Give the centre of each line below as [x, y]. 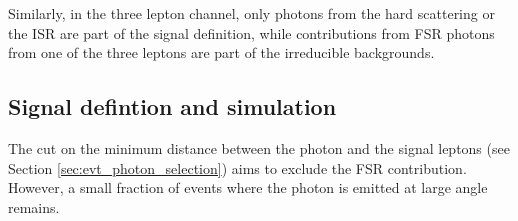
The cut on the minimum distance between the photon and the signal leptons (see [259, 147]
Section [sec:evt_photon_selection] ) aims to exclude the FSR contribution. [237, 167]
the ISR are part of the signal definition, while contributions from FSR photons [251, 32]
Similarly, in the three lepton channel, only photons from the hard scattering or [251, 13]
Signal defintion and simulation [172, 106]
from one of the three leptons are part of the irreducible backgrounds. [221, 52]
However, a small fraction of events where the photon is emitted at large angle [248, 187]
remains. [34, 206]
